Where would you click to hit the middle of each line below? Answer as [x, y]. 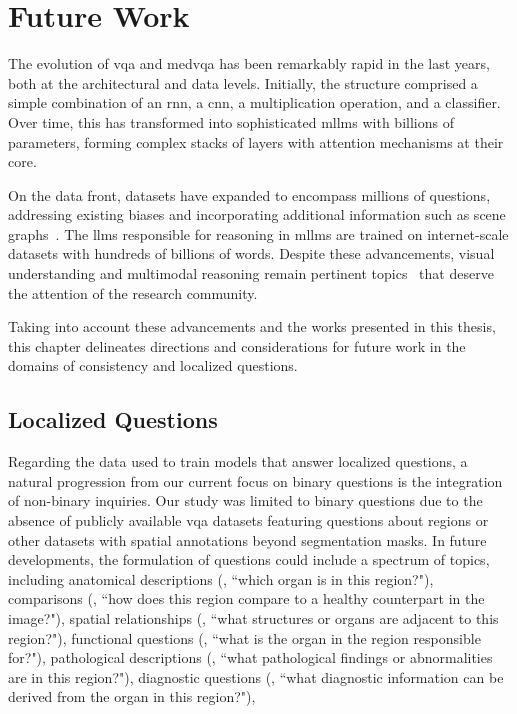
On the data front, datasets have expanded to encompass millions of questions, [249, 194]
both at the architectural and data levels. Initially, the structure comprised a [243, 82]
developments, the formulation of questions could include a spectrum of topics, [249, 559]
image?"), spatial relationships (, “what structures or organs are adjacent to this [253, 617]
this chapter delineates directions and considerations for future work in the [237, 345]
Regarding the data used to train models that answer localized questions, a [238, 461]
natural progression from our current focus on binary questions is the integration [255, 480]
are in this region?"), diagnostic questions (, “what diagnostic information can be [256, 676]
